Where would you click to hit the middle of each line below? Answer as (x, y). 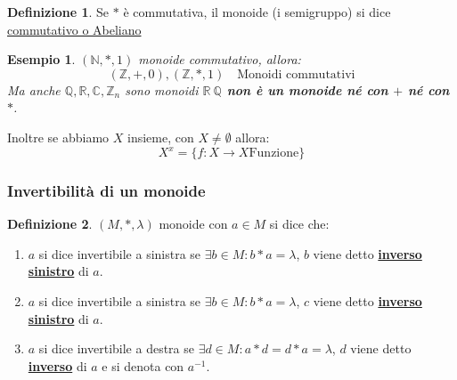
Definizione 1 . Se (58, 12)
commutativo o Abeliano (74, 29)
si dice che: (299, 224)
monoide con (193, 224)
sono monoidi (162, 89)
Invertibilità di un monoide (106, 190)
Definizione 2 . (50, 224)
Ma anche (34, 89)
